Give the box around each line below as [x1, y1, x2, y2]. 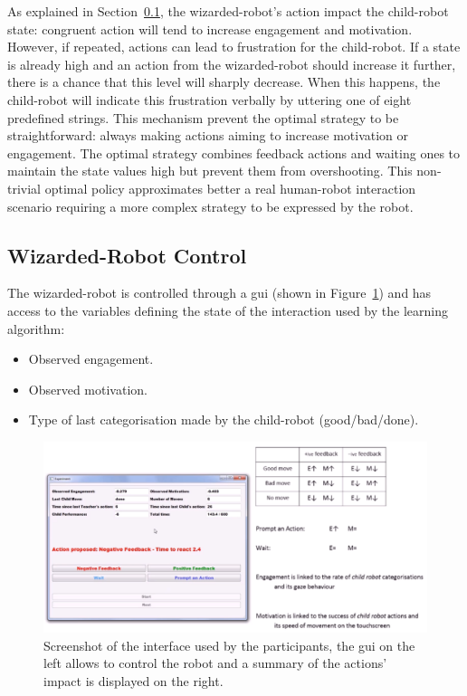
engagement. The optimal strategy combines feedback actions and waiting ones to [7, 143, 461, 162]
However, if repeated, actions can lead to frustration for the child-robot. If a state [7, 37, 461, 56]
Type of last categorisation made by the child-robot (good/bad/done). [28, 410, 419, 429]
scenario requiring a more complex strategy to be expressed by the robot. [7, 196, 414, 215]
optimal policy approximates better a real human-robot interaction [44, 178, 416, 197]
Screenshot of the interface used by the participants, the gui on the [43, 635, 415, 654]
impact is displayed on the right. [43, 671, 224, 690]
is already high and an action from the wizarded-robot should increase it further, [7, 54, 456, 73]
